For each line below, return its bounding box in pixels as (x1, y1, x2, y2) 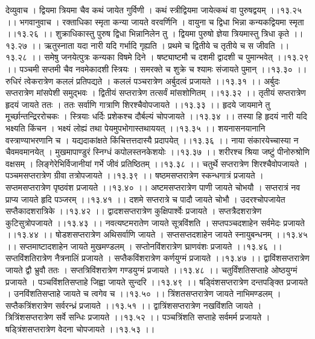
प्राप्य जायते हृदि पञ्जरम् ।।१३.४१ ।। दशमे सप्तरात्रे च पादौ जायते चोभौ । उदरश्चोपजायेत (5, 192, 285, 205)
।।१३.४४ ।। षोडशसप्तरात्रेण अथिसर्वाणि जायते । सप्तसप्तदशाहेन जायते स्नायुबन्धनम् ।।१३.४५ (5, 228, 308, 241)
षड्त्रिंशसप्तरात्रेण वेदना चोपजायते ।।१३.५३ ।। (5, 323, 155, 335)
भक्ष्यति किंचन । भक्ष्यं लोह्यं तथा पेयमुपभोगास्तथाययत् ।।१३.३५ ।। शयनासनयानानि (5, 121, 266, 134)
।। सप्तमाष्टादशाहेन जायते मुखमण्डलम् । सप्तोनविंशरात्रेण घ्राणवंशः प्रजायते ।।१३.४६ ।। (5, 239, 282, 252)
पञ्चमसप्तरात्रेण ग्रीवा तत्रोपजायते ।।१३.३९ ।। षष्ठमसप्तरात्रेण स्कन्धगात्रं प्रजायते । (5, 169, 264, 182)
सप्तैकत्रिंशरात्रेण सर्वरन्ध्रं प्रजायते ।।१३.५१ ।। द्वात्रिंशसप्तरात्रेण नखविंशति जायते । (5, 299, 262, 311)
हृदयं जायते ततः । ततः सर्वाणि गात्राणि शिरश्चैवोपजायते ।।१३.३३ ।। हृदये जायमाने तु (5, 98, 270, 110)
